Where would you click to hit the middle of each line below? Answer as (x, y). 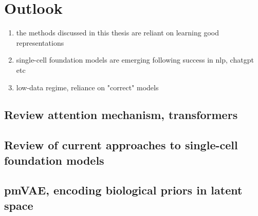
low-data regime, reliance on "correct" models (87, 87)
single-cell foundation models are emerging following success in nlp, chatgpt (135, 60)
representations (40, 42)
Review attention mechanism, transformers (121, 115)
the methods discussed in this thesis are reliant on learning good (118, 33)
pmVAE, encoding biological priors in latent (123, 190)
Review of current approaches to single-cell (121, 145)
